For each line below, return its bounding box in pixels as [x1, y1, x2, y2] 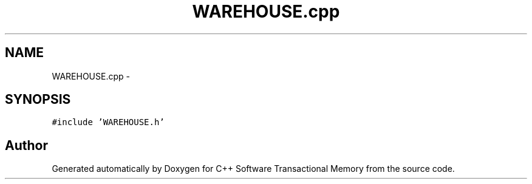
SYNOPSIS [5, 92, 71, 107]
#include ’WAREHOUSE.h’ [52, 117, 165, 128]
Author [5, 137, 48, 153]
